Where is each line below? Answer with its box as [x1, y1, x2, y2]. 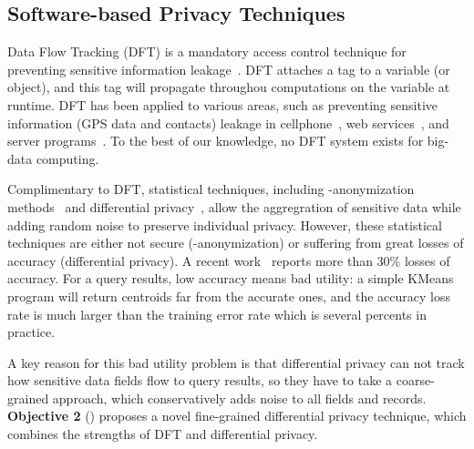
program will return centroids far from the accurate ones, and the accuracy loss [7, 286, 450, 305]
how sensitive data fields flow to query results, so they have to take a [7, 371, 393, 390]
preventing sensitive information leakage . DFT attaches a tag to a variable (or [7, 59, 450, 78]
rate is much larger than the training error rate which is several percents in [7, 304, 427, 323]
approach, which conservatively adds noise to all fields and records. [52, 388, 427, 407]
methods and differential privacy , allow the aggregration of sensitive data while [7, 197, 461, 216]
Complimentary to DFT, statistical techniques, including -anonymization [7, 179, 415, 199]
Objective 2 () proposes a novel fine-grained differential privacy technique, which [7, 406, 467, 425]
